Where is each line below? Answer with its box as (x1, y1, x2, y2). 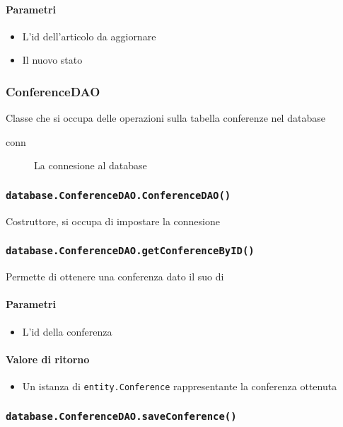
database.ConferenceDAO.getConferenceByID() (6, 245, 255, 257)
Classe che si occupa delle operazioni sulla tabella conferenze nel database (6, 110, 325, 125)
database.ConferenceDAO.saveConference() (6, 410, 237, 422)
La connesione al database (34, 158, 147, 173)
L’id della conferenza (22, 324, 112, 338)
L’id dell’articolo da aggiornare (22, 28, 156, 43)
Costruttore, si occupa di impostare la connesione (6, 213, 220, 228)
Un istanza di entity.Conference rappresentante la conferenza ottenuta (22, 378, 337, 393)
